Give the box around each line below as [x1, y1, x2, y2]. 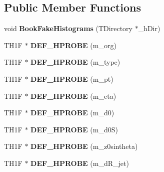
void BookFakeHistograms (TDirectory [4, 23, 132, 34]
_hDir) [138, 23, 160, 34]
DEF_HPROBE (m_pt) [30, 73, 113, 84]
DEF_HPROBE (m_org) [30, 40, 116, 50]
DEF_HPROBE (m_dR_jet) [30, 157, 129, 168]
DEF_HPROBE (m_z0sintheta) [30, 141, 138, 151]
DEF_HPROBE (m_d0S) [30, 124, 118, 134]
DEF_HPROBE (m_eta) [30, 90, 116, 101]
